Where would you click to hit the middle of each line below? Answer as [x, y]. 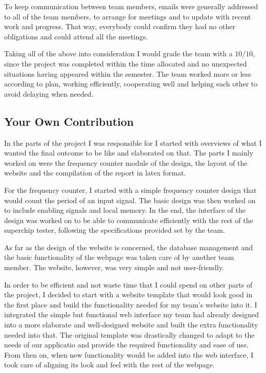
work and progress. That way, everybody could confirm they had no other [120, 26]
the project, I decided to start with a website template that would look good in [128, 294]
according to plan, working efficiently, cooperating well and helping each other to [131, 84]
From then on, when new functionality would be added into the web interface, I [129, 354]
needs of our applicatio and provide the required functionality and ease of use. [126, 345]
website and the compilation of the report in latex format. [95, 173]
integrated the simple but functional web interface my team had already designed [132, 314]
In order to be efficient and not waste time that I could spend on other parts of [128, 284]
